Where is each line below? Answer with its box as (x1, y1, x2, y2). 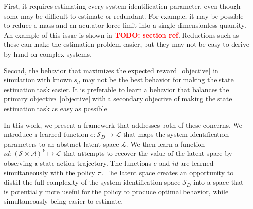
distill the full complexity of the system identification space (4, 177, 181, 187)
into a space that (193, 177, 244, 187)
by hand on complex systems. (4, 48, 91, 58)
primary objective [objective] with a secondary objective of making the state (4, 94, 232, 104)
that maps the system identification (123, 129, 229, 139)
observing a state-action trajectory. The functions (4, 157, 151, 168)
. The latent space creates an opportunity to (101, 167, 234, 177)
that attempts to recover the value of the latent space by (63, 148, 232, 158)
